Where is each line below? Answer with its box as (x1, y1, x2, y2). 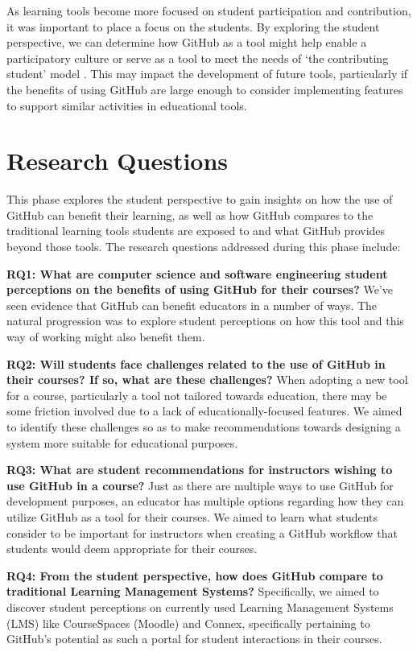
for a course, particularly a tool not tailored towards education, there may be (6, 386, 387, 403)
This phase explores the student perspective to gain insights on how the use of (6, 191, 393, 208)
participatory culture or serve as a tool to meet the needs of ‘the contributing (6, 49, 389, 66)
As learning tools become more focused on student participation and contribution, (6, 2, 411, 19)
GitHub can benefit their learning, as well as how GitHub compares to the (6, 206, 374, 223)
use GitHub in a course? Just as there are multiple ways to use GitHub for (6, 477, 394, 493)
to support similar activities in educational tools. (6, 97, 247, 113)
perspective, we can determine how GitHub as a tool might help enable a (6, 34, 367, 51)
